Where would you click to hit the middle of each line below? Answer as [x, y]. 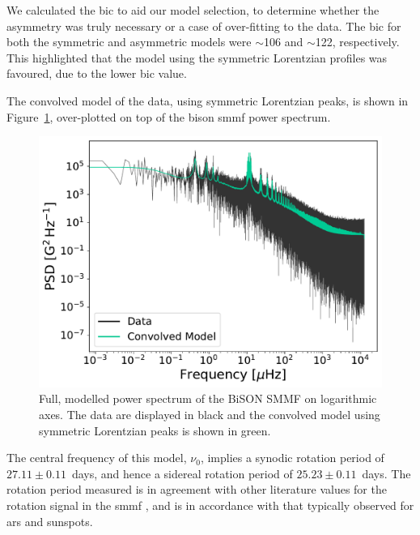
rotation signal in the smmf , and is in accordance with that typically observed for [210, 505]
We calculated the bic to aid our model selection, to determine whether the [193, 10]
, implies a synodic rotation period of [292, 458]
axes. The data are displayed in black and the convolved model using [210, 415]
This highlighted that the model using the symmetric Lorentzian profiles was [197, 57]
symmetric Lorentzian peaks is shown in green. [155, 430]
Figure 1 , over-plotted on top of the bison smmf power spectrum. [169, 116]
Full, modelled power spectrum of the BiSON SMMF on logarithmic [208, 398]
